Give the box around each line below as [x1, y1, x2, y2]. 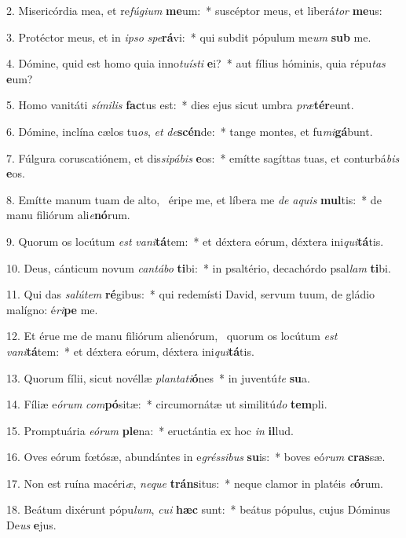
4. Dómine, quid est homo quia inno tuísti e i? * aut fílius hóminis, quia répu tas [6, 55, 386, 71]
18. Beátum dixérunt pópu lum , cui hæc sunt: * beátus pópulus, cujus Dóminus [6, 501, 390, 518]
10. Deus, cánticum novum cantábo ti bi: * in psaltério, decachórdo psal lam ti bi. [6, 259, 391, 276]
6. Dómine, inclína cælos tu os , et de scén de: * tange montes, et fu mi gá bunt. [6, 123, 373, 139]
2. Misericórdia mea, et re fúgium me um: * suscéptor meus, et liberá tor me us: [6, 2, 382, 18]
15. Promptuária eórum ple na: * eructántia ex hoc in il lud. [6, 422, 294, 438]
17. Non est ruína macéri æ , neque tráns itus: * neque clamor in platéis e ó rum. [6, 474, 383, 491]
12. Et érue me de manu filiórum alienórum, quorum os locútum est [6, 328, 338, 344]
